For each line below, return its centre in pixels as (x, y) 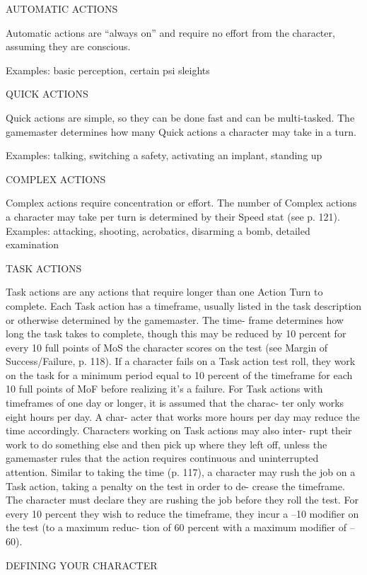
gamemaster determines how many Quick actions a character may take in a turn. (181, 131)
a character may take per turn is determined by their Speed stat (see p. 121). (173, 216)
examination (33, 244)
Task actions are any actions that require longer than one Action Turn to (164, 292)
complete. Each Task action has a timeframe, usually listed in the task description (184, 305)
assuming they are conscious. (68, 46)
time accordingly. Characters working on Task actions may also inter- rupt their (179, 430)
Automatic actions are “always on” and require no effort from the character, (170, 32)
